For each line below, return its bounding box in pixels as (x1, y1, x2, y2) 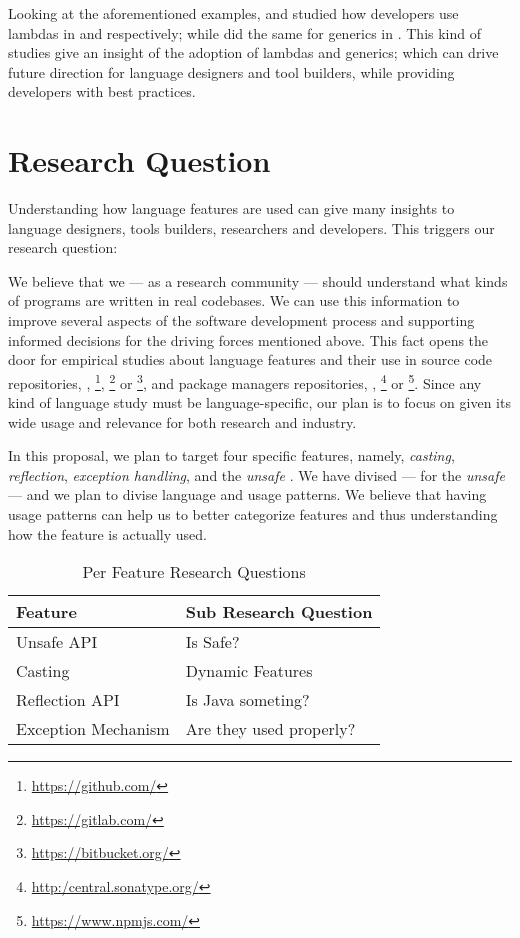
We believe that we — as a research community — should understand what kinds (8, 270, 508, 291)
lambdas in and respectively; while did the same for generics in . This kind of (8, 22, 482, 43)
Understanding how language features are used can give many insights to (8, 198, 455, 219)
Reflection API (16, 688, 120, 712)
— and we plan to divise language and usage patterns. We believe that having (8, 484, 487, 505)
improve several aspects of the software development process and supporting (8, 310, 475, 331)
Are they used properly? (185, 717, 356, 741)
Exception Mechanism (16, 717, 170, 741)
